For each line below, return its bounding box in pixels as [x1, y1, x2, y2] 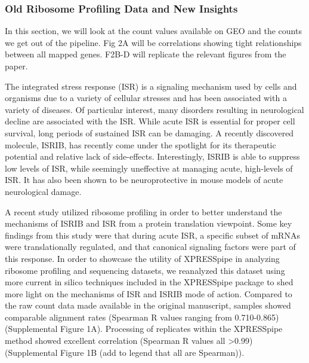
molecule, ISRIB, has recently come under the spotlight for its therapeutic [5, 138, 276, 151]
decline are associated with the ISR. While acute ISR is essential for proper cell [5, 115, 295, 127]
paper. [5, 60, 28, 72]
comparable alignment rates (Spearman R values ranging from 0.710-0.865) [5, 310, 279, 323]
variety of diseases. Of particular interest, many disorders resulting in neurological [5, 103, 304, 115]
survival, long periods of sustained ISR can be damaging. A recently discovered [5, 126, 294, 139]
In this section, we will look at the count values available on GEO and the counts [5, 25, 302, 37]
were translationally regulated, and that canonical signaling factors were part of [5, 240, 296, 253]
